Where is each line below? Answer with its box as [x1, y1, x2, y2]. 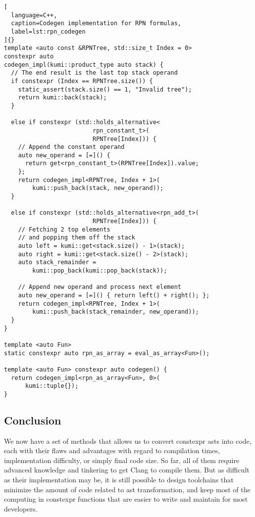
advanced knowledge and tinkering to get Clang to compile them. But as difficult [4, 465, 250, 475]
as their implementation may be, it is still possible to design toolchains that [4, 474, 234, 485]
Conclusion [4, 412, 61, 427]
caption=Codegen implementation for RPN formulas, [11, 20, 181, 27]
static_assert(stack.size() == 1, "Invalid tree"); [18, 86, 192, 93]
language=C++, [11, 11, 57, 19]
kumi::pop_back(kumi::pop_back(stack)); [32, 267, 167, 274]
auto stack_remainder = [18, 259, 97, 266]
